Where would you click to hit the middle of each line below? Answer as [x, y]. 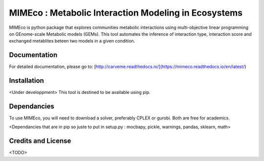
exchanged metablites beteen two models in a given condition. [72, 41]
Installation [26, 81]
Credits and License [40, 141]
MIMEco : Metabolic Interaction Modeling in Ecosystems [126, 13]
